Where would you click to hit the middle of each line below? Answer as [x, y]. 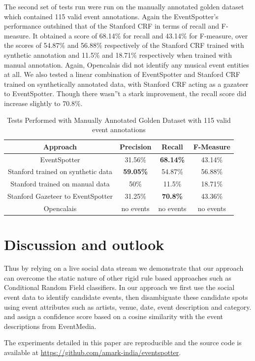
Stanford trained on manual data [60, 184]
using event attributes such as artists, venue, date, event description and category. [128, 307]
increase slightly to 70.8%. [43, 103]
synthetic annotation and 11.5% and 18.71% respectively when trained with [118, 54]
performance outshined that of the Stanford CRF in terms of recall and [112, 26]
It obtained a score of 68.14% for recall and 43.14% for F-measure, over [140, 35]
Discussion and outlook [84, 244]
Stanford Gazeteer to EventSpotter [60, 196]
